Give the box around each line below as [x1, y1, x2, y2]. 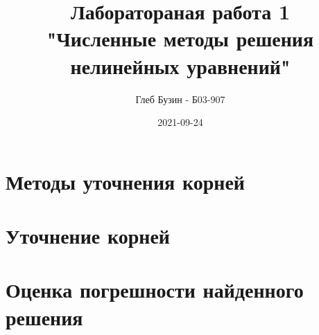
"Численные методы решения [46, 24, 314, 53]
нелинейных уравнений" [70, 51, 291, 80]
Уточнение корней [6, 221, 171, 250]
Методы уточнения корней [6, 167, 245, 195]
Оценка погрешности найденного [6, 275, 304, 304]
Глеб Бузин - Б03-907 [135, 91, 225, 106]
